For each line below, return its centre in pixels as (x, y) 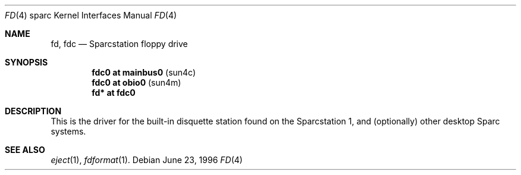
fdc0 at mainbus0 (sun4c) (144, 72)
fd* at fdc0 (114, 93)
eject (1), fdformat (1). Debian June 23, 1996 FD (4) (147, 160)
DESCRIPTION (33, 111)
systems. (68, 131)
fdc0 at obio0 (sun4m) (136, 82)
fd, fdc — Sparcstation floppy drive (119, 44)
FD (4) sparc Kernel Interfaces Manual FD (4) (91, 15)
